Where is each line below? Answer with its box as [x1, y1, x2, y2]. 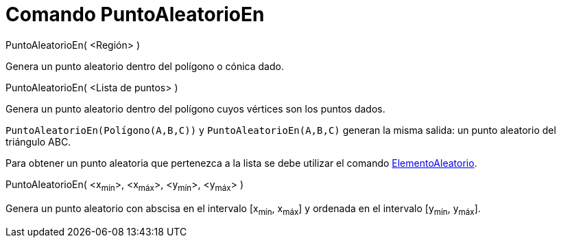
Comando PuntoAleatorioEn [5, 3, 265, 26]
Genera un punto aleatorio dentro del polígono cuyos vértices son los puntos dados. [5, 102, 385, 115]
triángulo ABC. [5, 135, 71, 148]
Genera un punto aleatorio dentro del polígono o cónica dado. [5, 60, 284, 72]
